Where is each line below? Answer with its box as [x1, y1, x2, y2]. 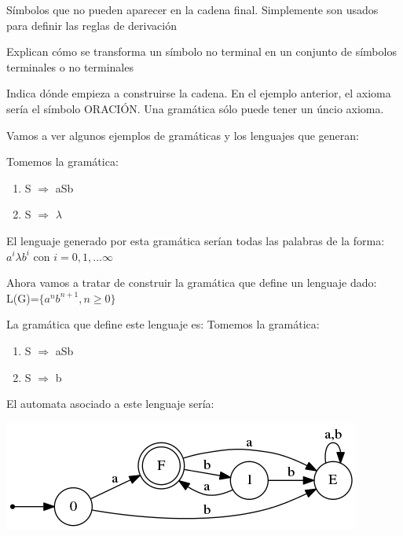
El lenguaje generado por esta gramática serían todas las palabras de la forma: [6, 232, 385, 248]
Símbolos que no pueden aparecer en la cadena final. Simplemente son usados [6, 2, 379, 17]
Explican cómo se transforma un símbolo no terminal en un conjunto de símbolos [6, 43, 397, 60]
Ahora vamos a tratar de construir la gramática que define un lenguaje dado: [6, 274, 377, 291]
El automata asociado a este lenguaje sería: [6, 395, 214, 412]
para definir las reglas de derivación [6, 17, 177, 33]
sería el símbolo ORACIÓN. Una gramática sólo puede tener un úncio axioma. [6, 100, 384, 116]
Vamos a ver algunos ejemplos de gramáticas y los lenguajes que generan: [6, 127, 359, 143]
